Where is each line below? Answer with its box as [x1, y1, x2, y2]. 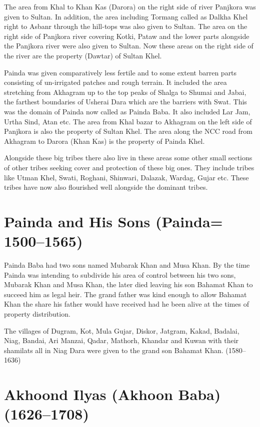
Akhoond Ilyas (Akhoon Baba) [4, 384, 221, 405]
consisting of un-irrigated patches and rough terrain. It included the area [4, 77, 227, 87]
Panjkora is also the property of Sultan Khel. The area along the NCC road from [4, 126, 252, 136]
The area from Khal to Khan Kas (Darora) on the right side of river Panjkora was [4, 1, 256, 11]
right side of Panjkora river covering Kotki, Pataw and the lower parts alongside [4, 30, 249, 41]
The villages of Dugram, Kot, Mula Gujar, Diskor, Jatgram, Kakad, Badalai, [4, 325, 239, 336]
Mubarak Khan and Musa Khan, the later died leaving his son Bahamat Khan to [4, 279, 253, 290]
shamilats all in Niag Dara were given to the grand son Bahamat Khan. [4, 345, 223, 355]
